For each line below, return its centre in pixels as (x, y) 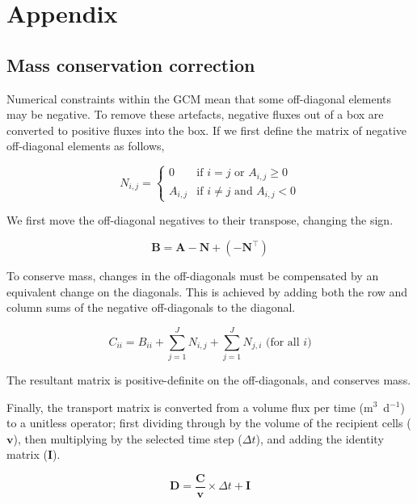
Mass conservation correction (131, 64)
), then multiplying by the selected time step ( (128, 438)
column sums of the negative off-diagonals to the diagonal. (151, 307)
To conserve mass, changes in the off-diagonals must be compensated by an (193, 276)
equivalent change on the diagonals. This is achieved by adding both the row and (207, 291)
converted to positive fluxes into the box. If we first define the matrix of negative (206, 130)
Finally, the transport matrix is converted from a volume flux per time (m (190, 407)
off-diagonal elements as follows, (86, 146)
